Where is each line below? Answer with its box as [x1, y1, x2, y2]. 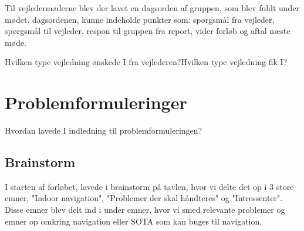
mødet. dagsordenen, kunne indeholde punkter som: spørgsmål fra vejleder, [5, 13, 275, 25]
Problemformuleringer [5, 90, 187, 114]
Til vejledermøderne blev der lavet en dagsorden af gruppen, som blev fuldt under [5, 2, 300, 13]
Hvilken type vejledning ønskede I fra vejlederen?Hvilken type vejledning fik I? [5, 56, 288, 68]
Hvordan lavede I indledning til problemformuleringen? [5, 124, 202, 137]
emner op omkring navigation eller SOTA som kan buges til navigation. [5, 215, 262, 227]
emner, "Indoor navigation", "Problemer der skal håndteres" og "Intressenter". [5, 192, 283, 204]
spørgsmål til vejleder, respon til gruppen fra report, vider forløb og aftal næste [5, 25, 291, 37]
